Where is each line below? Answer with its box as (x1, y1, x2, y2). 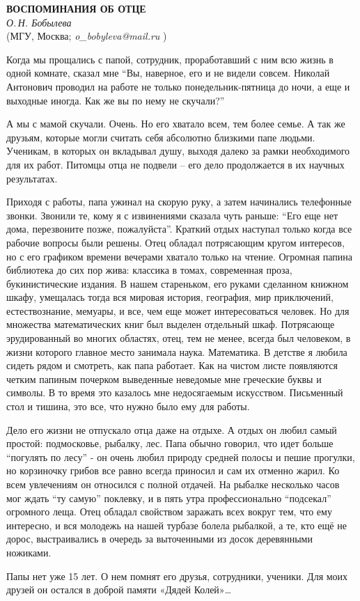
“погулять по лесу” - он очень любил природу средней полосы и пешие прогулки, (6, 449, 355, 464)
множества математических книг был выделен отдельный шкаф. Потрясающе (6, 317, 335, 331)
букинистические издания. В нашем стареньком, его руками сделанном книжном (6, 276, 349, 290)
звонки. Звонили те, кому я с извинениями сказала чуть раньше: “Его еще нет (6, 208, 338, 222)
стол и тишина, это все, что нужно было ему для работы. (6, 399, 250, 414)
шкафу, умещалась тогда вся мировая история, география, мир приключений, (6, 290, 334, 304)
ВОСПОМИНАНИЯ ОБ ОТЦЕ (6, 1, 146, 15)
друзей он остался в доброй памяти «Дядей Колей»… (6, 582, 232, 597)
